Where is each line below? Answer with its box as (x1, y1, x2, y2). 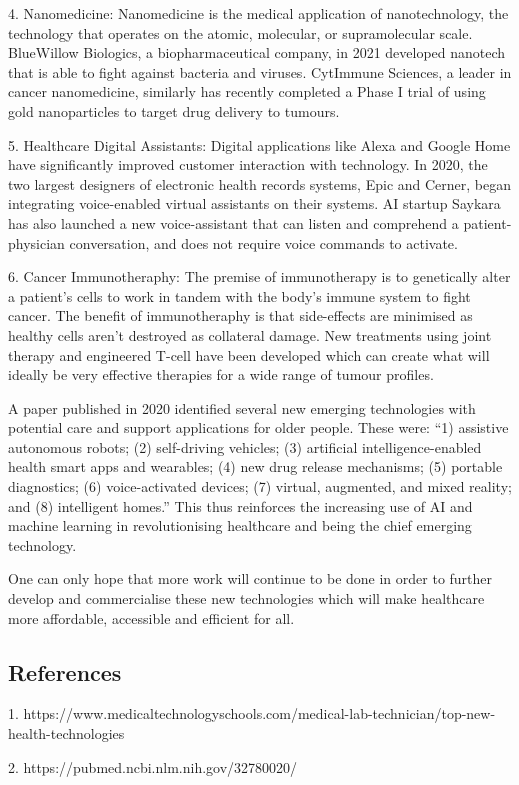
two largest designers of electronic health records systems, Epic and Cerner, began (8, 173, 512, 194)
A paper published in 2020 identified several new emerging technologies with (8, 397, 476, 418)
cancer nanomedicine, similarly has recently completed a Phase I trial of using (8, 81, 486, 102)
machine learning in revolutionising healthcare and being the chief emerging (8, 515, 472, 536)
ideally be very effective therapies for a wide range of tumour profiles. (8, 364, 434, 385)
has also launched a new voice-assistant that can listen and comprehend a (8, 212, 459, 233)
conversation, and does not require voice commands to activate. (69, 232, 458, 253)
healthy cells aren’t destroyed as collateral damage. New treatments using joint (8, 324, 492, 345)
